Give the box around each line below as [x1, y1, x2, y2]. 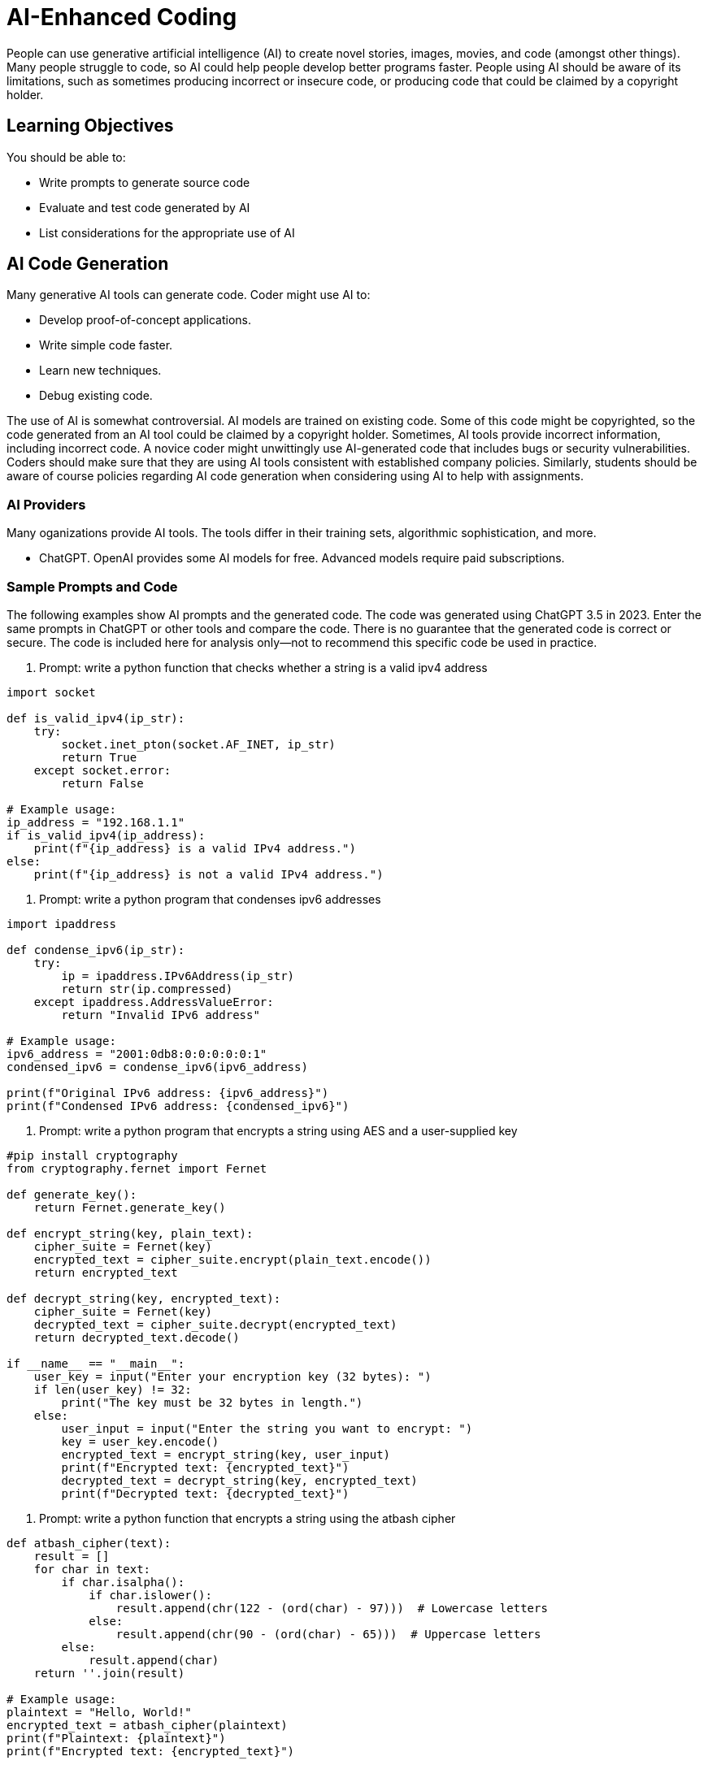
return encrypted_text [33, 1265, 178, 1279]
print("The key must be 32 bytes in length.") [61, 1395, 363, 1409]
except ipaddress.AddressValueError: [33, 995, 274, 1008]
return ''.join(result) [33, 1666, 185, 1680]
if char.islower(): [89, 1588, 212, 1602]
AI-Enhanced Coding [7, 3, 237, 31]
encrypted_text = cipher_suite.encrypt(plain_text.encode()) [33, 1252, 432, 1266]
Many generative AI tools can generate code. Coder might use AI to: [7, 288, 371, 302]
